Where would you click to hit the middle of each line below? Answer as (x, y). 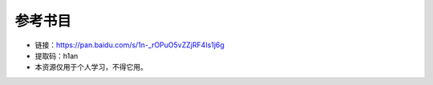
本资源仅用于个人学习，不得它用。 (91, 67)
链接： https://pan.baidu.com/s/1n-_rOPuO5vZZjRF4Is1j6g (129, 45)
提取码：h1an (57, 55)
